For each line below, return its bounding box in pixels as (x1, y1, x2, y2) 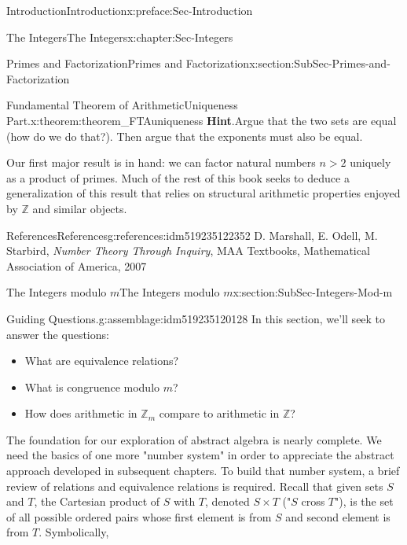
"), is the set (335, 493, 394, 510)
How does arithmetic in (24, 405, 137, 422)
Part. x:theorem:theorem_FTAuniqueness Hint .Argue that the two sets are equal (6, 112, 397, 128)
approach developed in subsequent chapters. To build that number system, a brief (6, 462, 400, 479)
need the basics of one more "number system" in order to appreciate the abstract (6, 447, 394, 463)
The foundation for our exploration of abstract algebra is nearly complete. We (6, 431, 382, 447)
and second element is (285, 508, 390, 525)
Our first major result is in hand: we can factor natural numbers (6, 154, 316, 171)
